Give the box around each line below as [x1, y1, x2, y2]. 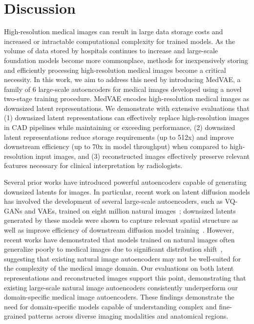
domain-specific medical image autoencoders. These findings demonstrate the [4, 292, 234, 302]
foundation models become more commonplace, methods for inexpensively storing [4, 55, 248, 65]
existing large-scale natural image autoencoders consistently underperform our [4, 282, 238, 292]
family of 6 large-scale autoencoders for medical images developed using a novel [4, 84, 242, 94]
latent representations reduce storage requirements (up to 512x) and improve [4, 131, 234, 142]
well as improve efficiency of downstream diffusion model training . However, [4, 225, 234, 235]
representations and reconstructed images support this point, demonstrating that [4, 272, 246, 282]
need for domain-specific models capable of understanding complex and [4, 301, 217, 311]
